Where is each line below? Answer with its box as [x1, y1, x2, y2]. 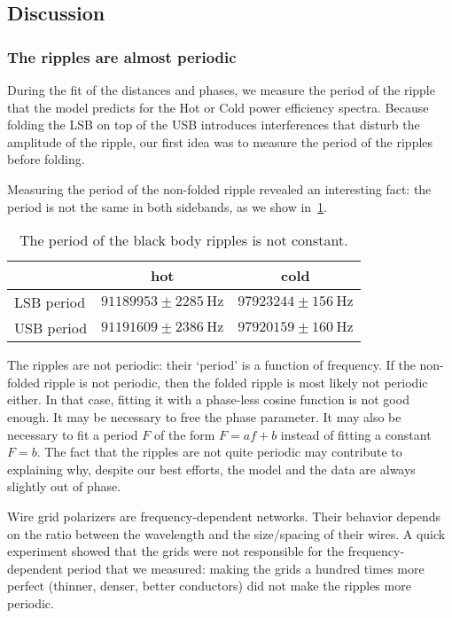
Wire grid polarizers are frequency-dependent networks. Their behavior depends [7, 506, 441, 525]
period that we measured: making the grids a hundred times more [66, 559, 425, 577]
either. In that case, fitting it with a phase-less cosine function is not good [7, 390, 409, 409]
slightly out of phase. [7, 477, 121, 496]
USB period [14, 317, 88, 339]
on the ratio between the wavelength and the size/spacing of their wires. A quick [7, 524, 446, 543]
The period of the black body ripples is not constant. [19, 230, 348, 251]
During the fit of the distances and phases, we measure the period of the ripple [7, 81, 435, 98]
